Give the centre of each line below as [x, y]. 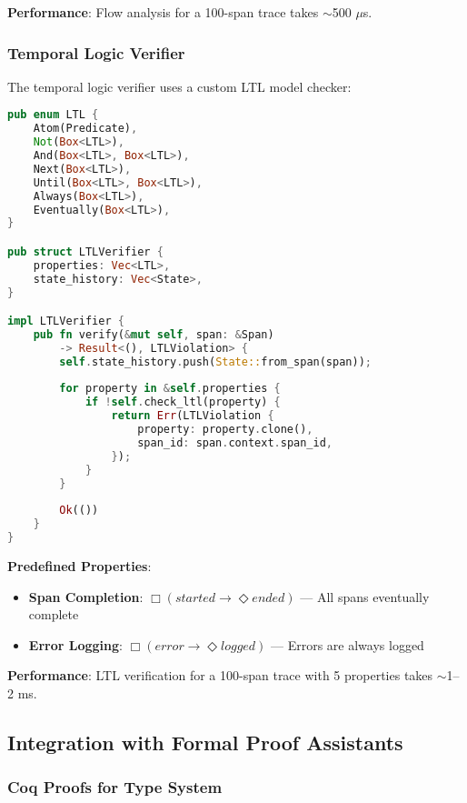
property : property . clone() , [225, 430]
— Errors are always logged [348, 644]
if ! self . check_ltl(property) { [183, 402]
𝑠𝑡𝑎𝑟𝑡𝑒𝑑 [195, 598]
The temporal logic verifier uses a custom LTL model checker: [179, 86]
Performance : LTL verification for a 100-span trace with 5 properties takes [220, 675]
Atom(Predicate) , [85, 129]
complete [54, 614]
